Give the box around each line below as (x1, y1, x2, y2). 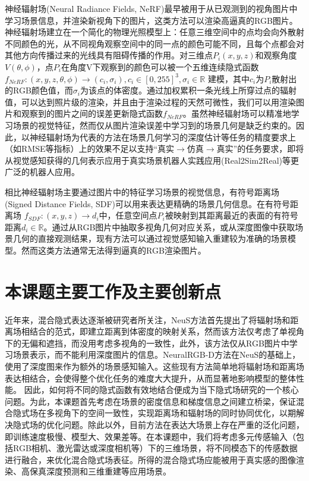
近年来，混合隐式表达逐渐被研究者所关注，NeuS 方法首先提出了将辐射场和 (5, 313, 291, 326)
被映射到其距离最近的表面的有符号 (165, 209, 298, 221)
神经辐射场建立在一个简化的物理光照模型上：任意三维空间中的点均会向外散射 (5, 26, 304, 38)
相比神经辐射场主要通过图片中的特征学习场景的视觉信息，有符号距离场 (5, 185, 279, 198)
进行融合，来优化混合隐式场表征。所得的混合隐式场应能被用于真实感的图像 (5, 453, 296, 466)
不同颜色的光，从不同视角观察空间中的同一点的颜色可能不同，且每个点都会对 (5, 37, 304, 49)
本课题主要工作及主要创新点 (5, 279, 222, 303)
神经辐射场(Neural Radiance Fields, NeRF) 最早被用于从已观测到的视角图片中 (5, 2, 298, 14)
